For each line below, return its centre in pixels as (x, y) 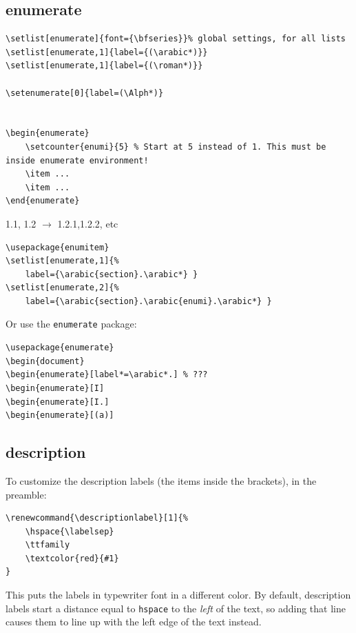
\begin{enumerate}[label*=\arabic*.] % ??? (107, 375)
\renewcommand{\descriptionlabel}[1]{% (97, 518)
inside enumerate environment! (77, 160)
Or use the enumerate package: (71, 324)
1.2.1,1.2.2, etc (88, 223)
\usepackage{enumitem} (57, 247)
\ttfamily (48, 545)
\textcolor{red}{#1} (72, 558)
